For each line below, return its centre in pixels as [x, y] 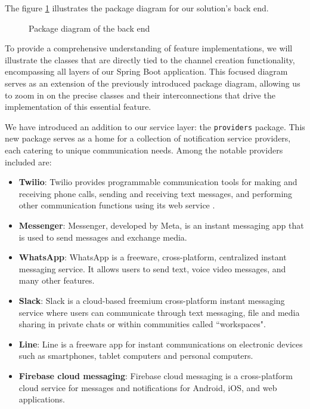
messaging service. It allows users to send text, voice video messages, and [152, 268]
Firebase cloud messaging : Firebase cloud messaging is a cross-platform [156, 375]
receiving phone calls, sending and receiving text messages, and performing [156, 193]
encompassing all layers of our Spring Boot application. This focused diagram [146, 71]
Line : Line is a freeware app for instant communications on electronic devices [161, 344]
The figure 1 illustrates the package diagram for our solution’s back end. [137, 8]
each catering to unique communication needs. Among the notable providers [144, 150]
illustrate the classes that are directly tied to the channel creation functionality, [150, 59]
